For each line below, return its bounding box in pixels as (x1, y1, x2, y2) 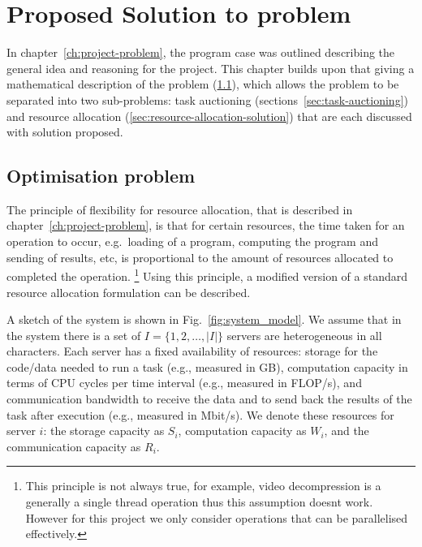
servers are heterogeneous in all (226, 326, 382, 343)
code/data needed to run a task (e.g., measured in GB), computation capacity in (6, 358, 408, 375)
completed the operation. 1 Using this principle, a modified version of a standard (6, 265, 408, 284)
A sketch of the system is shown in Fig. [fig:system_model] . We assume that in (6, 311, 402, 328)
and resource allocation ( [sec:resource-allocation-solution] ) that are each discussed (6, 107, 412, 124)
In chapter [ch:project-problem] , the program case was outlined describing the (6, 44, 395, 61)
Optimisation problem (6, 163, 196, 188)
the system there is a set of (6, 326, 141, 343)
